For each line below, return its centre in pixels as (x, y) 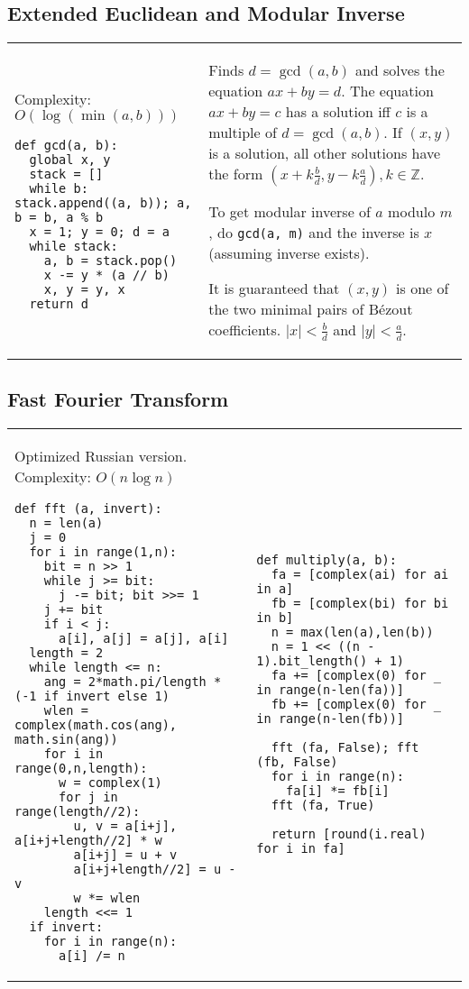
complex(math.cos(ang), (96, 724)
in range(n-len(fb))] (331, 718)
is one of (423, 288)
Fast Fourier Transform (118, 399)
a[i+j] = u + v (125, 854)
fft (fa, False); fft (345, 747)
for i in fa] (301, 848)
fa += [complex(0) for (349, 675)
